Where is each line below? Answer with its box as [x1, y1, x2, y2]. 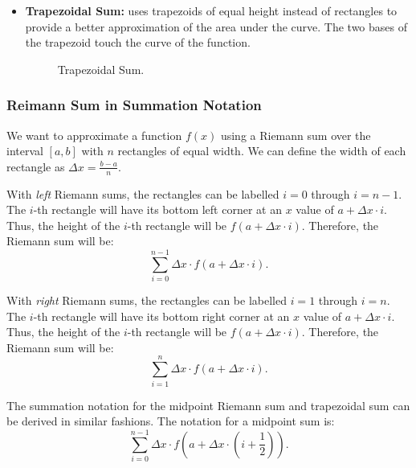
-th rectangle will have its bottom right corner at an [33, 307, 290, 324]
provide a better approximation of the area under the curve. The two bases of [25, 18, 408, 35]
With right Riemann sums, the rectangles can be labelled [6, 292, 287, 309]
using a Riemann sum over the [220, 126, 371, 143]
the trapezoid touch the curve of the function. [25, 34, 251, 51]
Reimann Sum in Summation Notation [6, 95, 262, 115]
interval [6, 142, 43, 159]
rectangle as [6, 158, 65, 174]
